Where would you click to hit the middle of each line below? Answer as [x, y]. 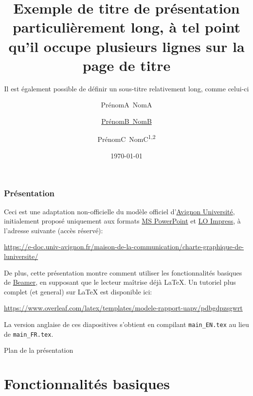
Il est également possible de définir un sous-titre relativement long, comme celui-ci [126, 88]
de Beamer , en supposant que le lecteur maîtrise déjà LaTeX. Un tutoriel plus [120, 282]
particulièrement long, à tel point [126, 27]
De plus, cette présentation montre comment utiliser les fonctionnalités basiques [123, 272]
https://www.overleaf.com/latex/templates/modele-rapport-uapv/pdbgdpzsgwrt [123, 308]
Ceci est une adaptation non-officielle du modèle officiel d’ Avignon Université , [119, 211]
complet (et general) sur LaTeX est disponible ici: [78, 291]
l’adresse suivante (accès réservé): [54, 230]
